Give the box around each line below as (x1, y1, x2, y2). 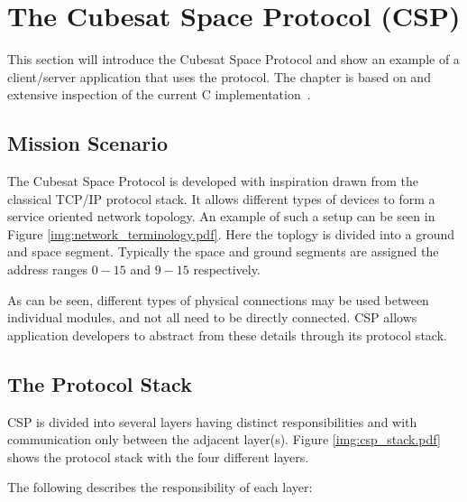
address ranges (7, 260, 87, 279)
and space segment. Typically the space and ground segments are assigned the (7, 242, 439, 261)
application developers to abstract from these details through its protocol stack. (7, 325, 447, 344)
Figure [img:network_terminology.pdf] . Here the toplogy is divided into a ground (7, 224, 455, 243)
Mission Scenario (7, 129, 169, 157)
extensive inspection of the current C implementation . (7, 85, 311, 104)
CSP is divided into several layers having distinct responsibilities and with (7, 412, 417, 431)
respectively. (193, 260, 261, 279)
